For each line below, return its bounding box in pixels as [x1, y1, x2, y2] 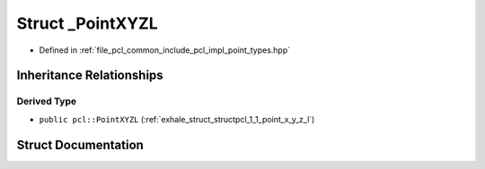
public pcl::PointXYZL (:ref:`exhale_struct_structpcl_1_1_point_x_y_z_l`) [39, 114, 315, 124]
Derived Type [16, 95, 76, 107]
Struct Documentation [16, 137, 144, 152]
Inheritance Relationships [16, 68, 163, 83]
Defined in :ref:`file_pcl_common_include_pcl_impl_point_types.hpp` [39, 45, 291, 55]
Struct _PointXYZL [16, 13, 158, 33]
